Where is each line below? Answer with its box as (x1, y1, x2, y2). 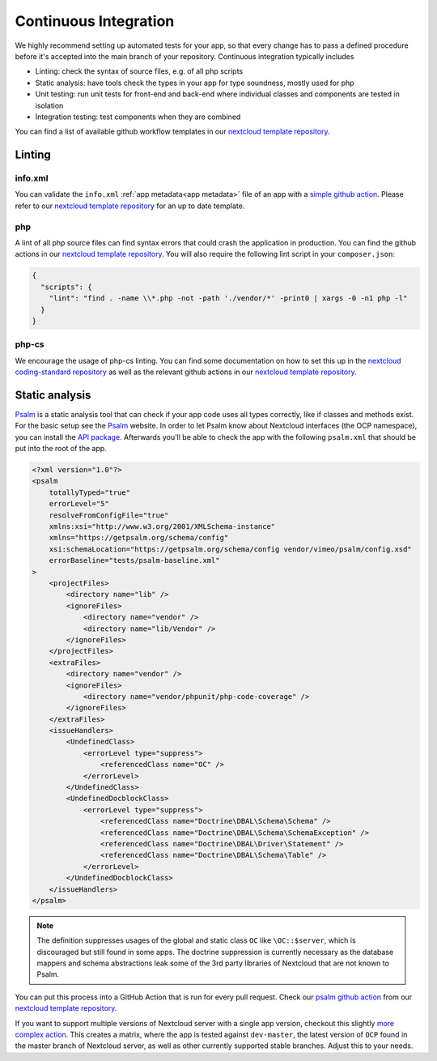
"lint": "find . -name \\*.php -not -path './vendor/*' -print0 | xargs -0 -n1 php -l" (49, 294, 408, 303)
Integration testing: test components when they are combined (35, 112, 241, 121)
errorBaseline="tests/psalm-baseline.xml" (49, 556, 220, 565)
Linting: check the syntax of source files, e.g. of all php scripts (35, 66, 244, 76)
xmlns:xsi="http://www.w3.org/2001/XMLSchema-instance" (49, 522, 276, 531)
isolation (35, 100, 64, 110)
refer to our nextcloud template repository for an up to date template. (15, 201, 245, 211)
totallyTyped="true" (49, 488, 131, 497)
